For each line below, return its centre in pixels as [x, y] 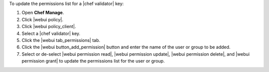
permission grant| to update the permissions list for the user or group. [93, 61]
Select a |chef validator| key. [51, 33]
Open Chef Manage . [43, 13]
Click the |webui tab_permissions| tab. [61, 40]
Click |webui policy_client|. [49, 27]
